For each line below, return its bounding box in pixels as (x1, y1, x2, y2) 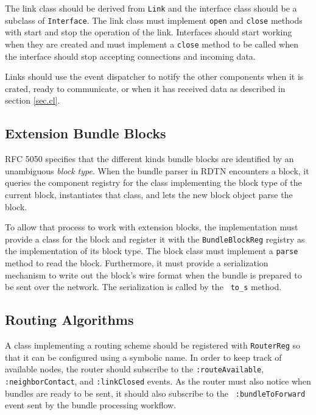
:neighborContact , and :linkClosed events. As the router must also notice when (5, 374, 311, 387)
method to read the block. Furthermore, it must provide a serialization (5, 257, 269, 269)
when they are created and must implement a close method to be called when (5, 37, 298, 50)
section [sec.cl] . (5, 94, 60, 107)
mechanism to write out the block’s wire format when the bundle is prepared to (5, 268, 302, 281)
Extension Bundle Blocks (5, 124, 166, 143)
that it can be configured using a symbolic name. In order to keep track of (5, 350, 282, 363)
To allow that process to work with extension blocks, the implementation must (5, 221, 298, 233)
